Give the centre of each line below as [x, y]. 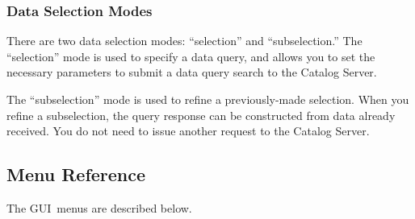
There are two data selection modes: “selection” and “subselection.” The [184, 41]
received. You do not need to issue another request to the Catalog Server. [188, 131]
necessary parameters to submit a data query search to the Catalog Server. [192, 72]
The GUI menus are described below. [99, 207]
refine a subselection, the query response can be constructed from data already [201, 115]
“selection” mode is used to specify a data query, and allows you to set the [191, 56]
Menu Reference [76, 174]
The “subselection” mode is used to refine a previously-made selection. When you [208, 99]
